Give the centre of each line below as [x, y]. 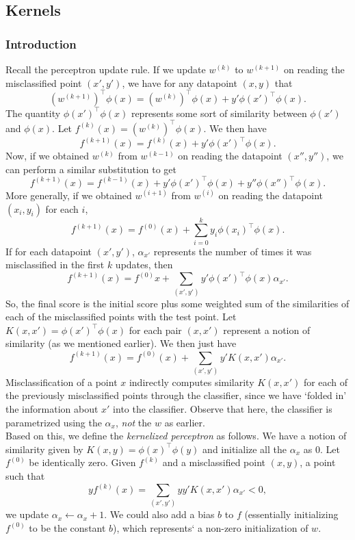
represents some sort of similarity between [219, 113]
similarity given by [44, 449]
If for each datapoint [49, 251]
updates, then [144, 265]
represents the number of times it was [233, 251]
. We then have [235, 128]
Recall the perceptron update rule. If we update [106, 69]
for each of [326, 382]
